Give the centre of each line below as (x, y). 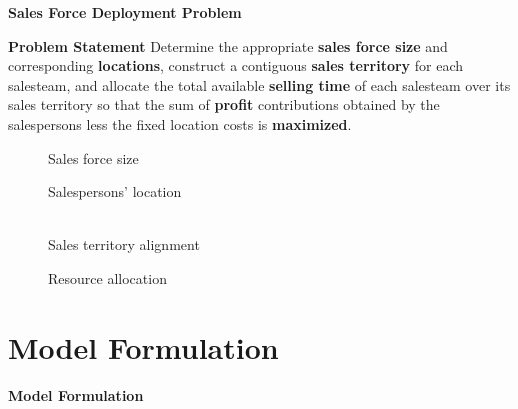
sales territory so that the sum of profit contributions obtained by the (224, 104)
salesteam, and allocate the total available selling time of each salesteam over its (259, 84)
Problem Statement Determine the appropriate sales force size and (228, 45)
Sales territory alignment (124, 244)
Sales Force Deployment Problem (125, 12)
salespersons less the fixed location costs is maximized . (180, 123)
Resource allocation (107, 277)
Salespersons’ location (115, 191)
